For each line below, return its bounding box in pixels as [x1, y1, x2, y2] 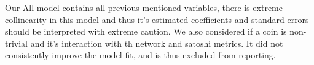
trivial [5, 36, 28, 49]
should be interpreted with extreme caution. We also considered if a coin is [5, 25, 287, 38]
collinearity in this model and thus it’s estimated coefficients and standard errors [5, 13, 309, 26]
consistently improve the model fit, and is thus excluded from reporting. [5, 49, 276, 61]
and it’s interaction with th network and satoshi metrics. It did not [30, 36, 283, 49]
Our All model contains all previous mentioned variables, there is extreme [5, 1, 283, 13]
